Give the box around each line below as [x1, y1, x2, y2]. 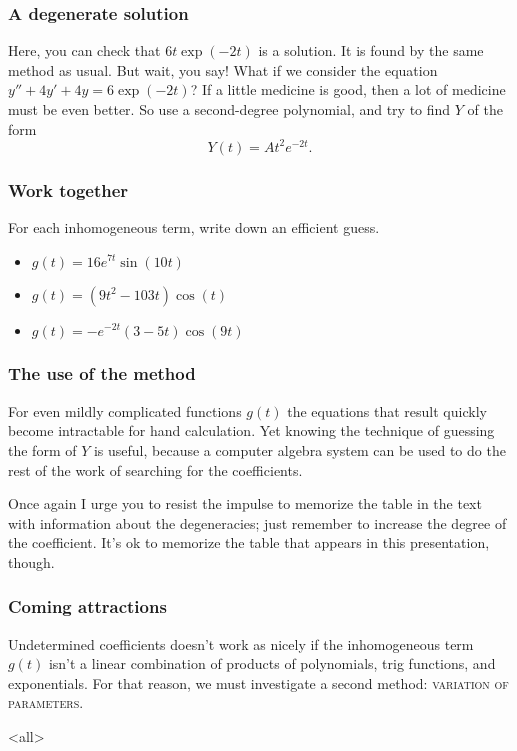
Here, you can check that [8, 40, 161, 61]
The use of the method [8, 361, 196, 386]
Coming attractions [8, 594, 167, 619]
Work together [8, 177, 129, 202]
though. [8, 551, 55, 572]
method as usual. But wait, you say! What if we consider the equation [8, 59, 438, 80]
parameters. [8, 692, 84, 713]
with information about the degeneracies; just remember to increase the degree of [8, 512, 507, 533]
